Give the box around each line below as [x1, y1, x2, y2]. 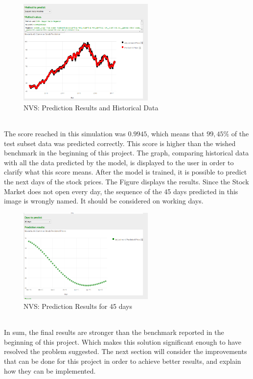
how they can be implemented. [4, 365, 96, 376]
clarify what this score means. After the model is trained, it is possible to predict [4, 167, 247, 177]
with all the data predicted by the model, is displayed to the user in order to [4, 157, 234, 167]
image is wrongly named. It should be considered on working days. [4, 196, 204, 206]
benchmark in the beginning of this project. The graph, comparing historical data [4, 148, 249, 158]
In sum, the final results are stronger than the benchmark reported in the [4, 327, 224, 337]
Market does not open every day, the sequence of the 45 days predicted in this [4, 186, 238, 196]
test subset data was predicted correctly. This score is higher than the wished [4, 138, 236, 148]
